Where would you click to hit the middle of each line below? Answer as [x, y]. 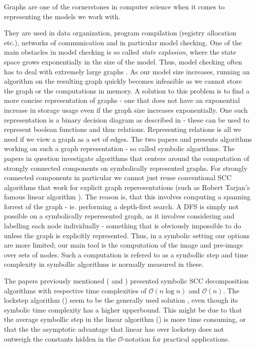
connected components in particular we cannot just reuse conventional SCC [118, 177]
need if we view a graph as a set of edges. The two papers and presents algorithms [128, 139]
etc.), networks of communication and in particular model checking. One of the [123, 42]
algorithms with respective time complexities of [75, 290]
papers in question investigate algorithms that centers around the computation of [127, 158]
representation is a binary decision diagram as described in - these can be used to [127, 119]
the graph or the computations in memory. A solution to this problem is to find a [127, 90]
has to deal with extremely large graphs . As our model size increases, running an [127, 71]
